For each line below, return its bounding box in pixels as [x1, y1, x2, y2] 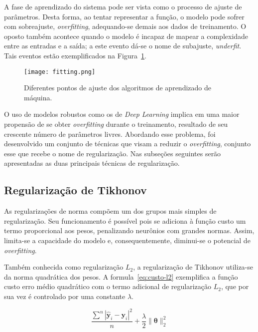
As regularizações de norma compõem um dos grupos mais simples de [4, 206, 217, 216]
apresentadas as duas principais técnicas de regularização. [4, 158, 180, 168]
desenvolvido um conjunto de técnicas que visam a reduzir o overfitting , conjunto [4, 138, 251, 149]
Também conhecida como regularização [4, 262, 124, 272]
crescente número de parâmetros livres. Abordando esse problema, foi [4, 128, 216, 139]
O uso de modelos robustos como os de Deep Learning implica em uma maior [4, 109, 240, 119]
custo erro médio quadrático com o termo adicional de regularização [4, 281, 212, 292]
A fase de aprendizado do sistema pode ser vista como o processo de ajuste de [4, 1, 242, 11]
